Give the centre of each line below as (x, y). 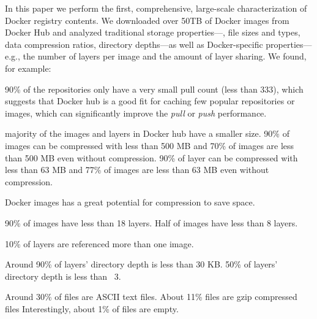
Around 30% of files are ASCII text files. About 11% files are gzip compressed (151, 297)
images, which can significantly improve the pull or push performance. (136, 113)
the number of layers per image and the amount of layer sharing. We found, (165, 56)
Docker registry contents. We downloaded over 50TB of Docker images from (147, 20)
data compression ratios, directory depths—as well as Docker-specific (134, 44)
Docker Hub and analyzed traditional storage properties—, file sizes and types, (153, 32)
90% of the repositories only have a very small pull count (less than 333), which (154, 89)
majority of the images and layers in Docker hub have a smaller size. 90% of (147, 133)
